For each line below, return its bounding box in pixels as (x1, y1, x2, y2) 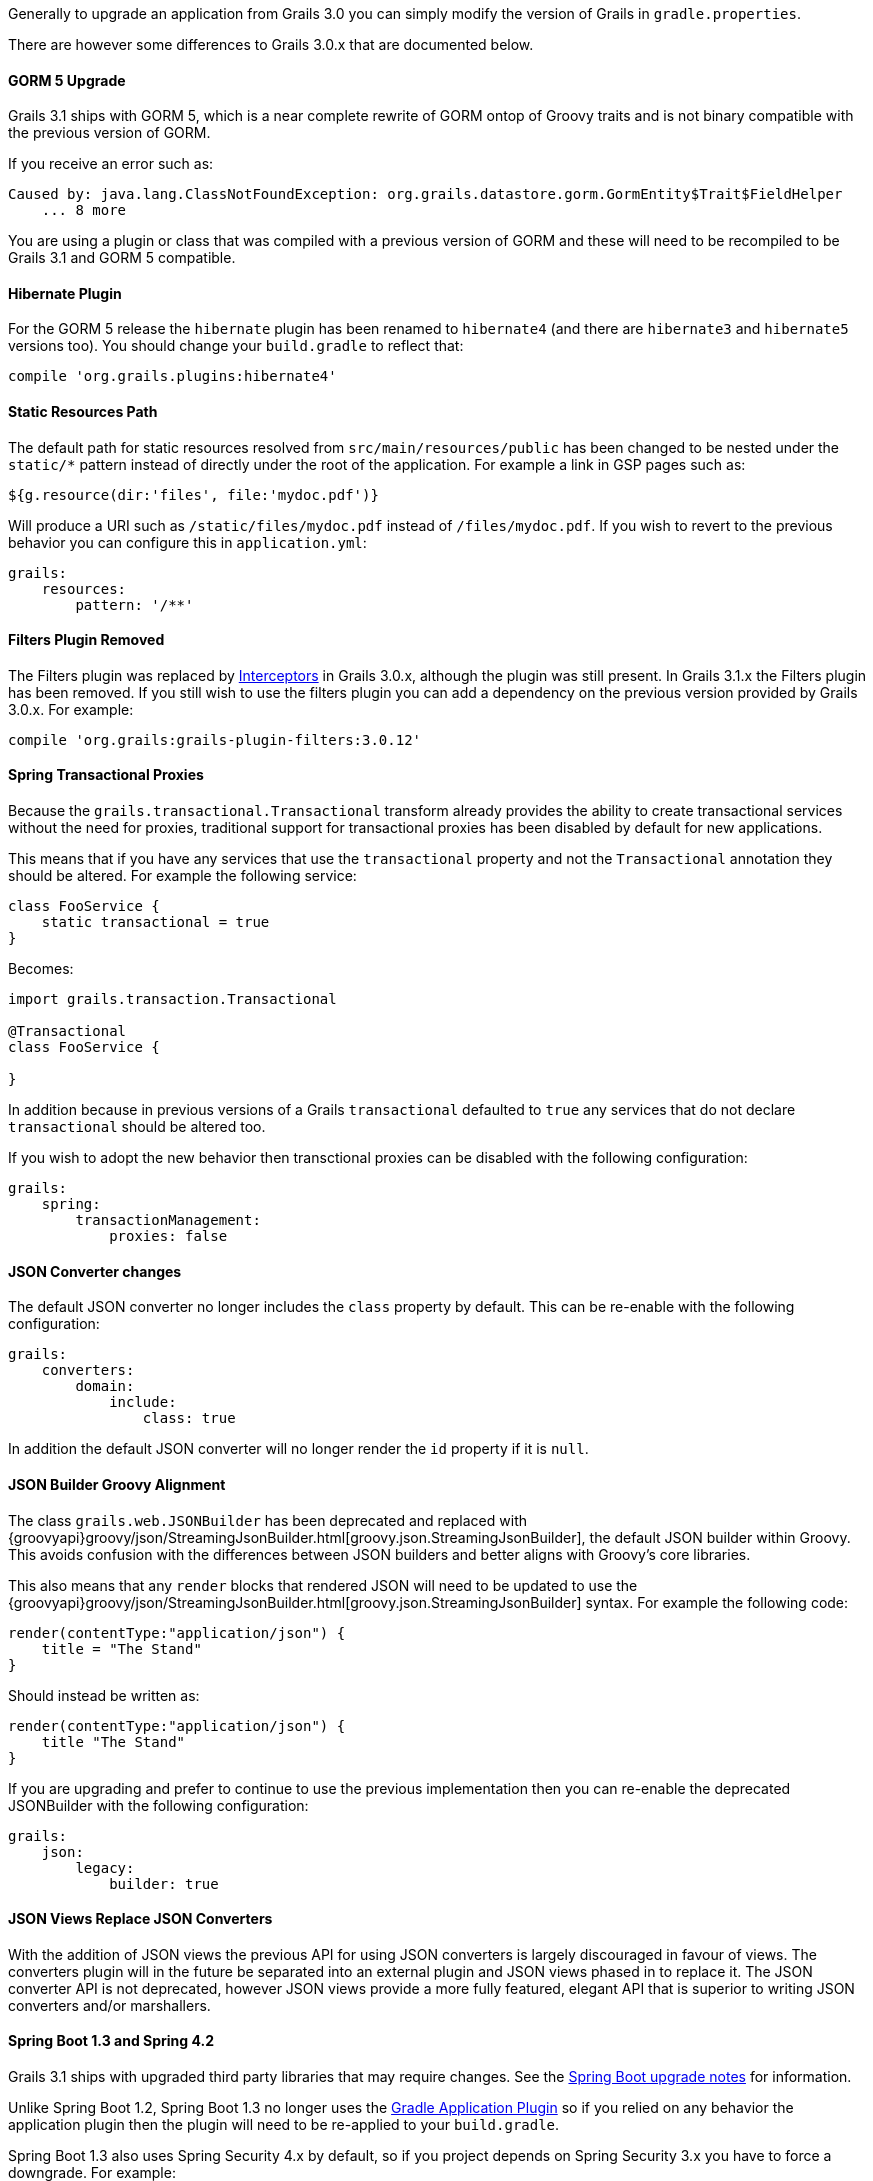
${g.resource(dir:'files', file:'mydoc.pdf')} (8, 486, 379, 503)
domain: (75, 1378, 135, 1395)
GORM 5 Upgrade (8, 71, 126, 89)
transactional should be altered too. (8, 1118, 266, 1136)
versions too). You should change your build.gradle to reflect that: (8, 337, 464, 355)
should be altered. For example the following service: (8, 867, 357, 885)
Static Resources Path (8, 403, 158, 421)
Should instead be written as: (8, 1686, 200, 1704)
